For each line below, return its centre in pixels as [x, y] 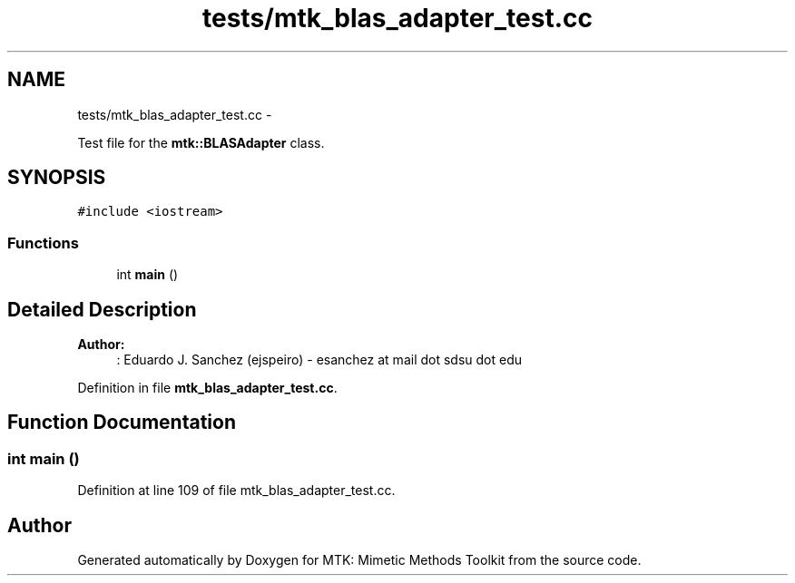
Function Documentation [122, 423]
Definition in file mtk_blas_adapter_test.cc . [207, 388]
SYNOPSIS [57, 178]
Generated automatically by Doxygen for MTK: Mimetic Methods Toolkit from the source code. [359, 560]
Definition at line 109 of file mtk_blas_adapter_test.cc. [236, 491]
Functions [43, 243]
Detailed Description [102, 309]
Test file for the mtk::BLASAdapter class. [201, 142]
